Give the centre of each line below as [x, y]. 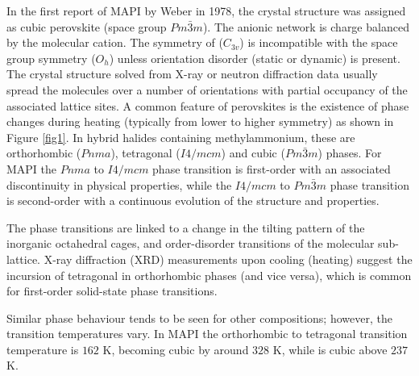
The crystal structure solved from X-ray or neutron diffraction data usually [192, 74]
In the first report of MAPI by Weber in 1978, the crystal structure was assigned [206, 10]
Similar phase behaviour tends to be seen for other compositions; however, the [199, 318]
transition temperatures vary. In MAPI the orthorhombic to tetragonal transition [207, 334]
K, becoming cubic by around [176, 349]
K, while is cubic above [330, 349]
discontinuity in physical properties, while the [119, 184]
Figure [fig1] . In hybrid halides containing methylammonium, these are [181, 137]
